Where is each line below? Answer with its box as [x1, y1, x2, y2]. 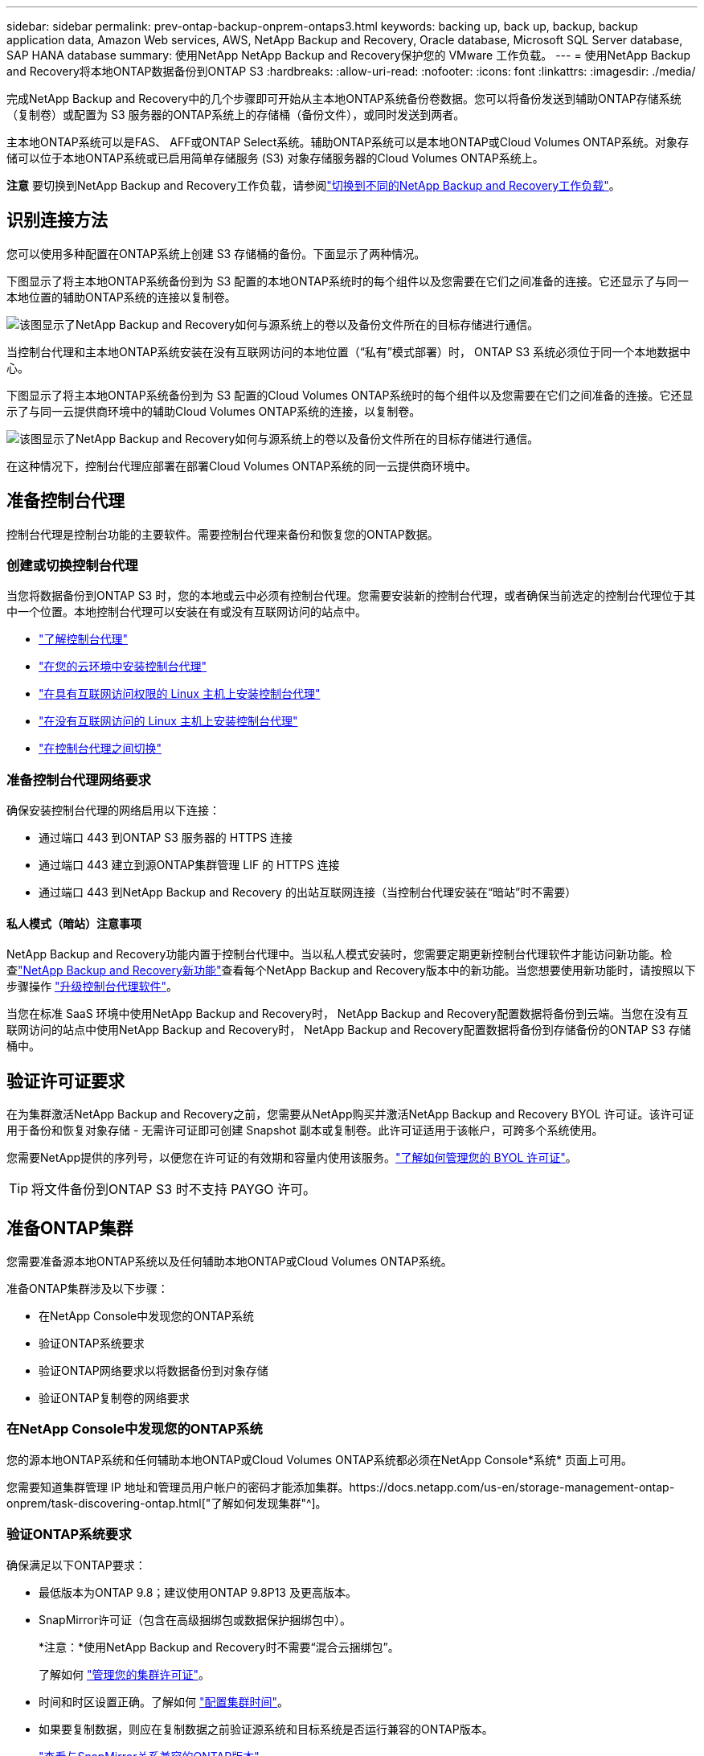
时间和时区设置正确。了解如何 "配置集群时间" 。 [39, 1694, 289, 1709]
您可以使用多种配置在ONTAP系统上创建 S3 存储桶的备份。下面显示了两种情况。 [6, 246, 426, 261]
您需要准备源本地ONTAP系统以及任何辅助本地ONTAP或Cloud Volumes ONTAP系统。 [6, 1254, 452, 1269]
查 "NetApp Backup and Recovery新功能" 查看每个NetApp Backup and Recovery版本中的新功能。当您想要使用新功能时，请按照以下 [6, 963, 696, 978]
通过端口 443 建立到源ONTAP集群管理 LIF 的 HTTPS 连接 [39, 858, 340, 872]
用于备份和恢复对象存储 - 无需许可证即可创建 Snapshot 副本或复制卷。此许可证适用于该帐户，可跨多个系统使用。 [6, 1123, 604, 1138]
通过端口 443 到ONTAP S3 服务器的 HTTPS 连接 [39, 831, 293, 845]
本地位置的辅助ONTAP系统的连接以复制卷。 [6, 289, 236, 304]
